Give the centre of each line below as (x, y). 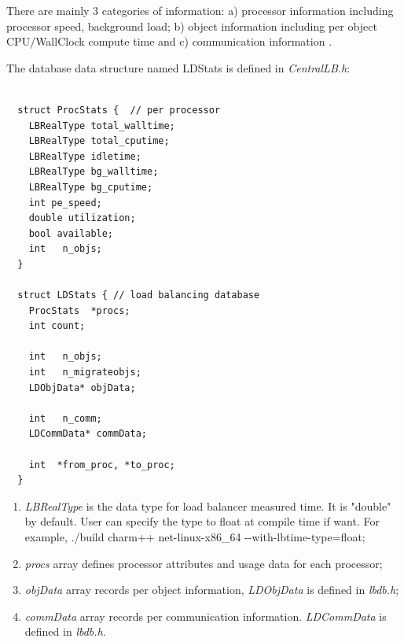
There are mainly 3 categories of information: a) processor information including (200, 10)
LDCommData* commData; (88, 434)
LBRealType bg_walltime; (94, 172)
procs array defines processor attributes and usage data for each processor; (204, 563)
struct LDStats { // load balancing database (139, 295)
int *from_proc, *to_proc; (102, 465)
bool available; (71, 233)
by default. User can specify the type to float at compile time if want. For (202, 521)
